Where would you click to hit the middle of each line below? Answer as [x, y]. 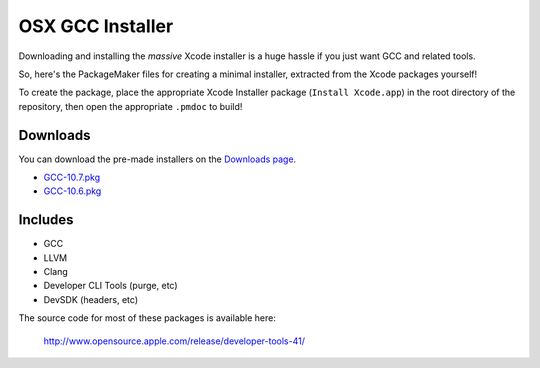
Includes [46, 220]
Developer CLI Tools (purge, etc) [111, 286]
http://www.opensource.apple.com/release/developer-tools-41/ [174, 341]
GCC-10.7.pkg [72, 177]
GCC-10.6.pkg [72, 191]
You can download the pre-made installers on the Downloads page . [157, 159]
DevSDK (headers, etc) [91, 299]
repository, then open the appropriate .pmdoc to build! [130, 106]
